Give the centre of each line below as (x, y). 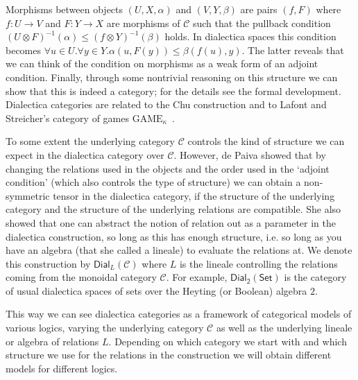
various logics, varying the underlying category (105, 328)
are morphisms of (143, 23)
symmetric (28, 195)
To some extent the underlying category (90, 141)
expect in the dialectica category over (85, 154)
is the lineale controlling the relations (258, 263)
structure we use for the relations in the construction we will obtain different (169, 355)
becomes (24, 50)
